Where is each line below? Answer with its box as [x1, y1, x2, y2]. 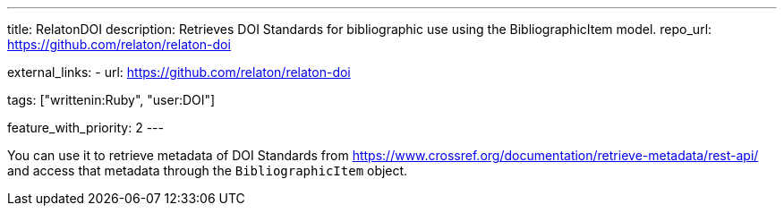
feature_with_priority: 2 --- [7, 120, 164, 135]
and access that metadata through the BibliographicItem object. [7, 163, 408, 178]
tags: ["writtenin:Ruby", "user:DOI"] [7, 92, 216, 107]
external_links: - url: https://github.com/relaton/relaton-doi [7, 64, 351, 80]
